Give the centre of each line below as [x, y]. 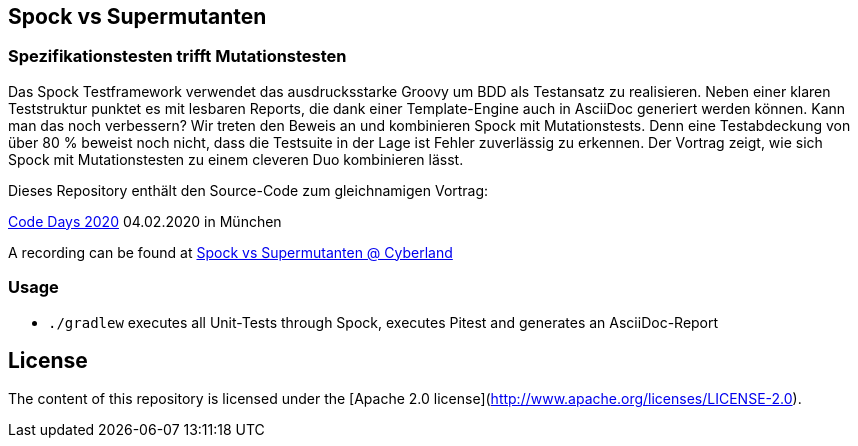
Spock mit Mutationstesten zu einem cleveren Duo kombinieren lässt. [236, 159]
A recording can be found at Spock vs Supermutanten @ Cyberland [230, 252]
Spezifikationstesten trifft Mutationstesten [177, 56]
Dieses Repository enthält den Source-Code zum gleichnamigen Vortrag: [248, 190]
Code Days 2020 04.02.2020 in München [145, 221]
